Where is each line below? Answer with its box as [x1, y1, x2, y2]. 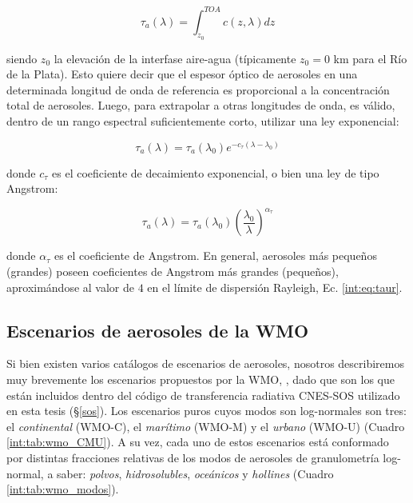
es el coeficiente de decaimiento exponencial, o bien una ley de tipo [52, 164, 379, 181]
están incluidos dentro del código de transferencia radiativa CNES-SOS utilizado [6, 386, 400, 403]
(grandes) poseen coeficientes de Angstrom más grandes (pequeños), [6, 262, 339, 279]
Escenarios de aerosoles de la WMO [6, 317, 309, 342]
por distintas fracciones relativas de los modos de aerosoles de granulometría [6, 449, 379, 465]
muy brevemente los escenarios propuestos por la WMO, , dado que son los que [6, 370, 395, 387]
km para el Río [333, 50, 407, 66]
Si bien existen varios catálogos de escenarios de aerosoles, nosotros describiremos [6, 355, 405, 372]
